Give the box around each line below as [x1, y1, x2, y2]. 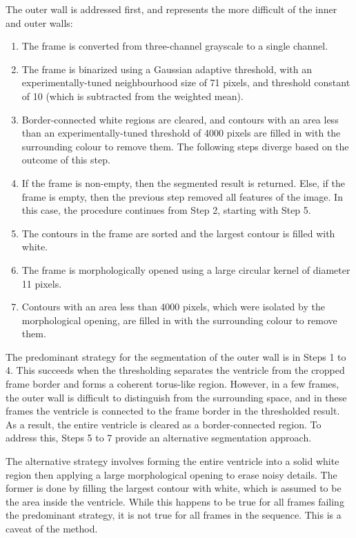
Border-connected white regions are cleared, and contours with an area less [21, 112, 339, 126]
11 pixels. [21, 276, 62, 290]
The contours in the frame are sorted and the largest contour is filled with [21, 226, 335, 240]
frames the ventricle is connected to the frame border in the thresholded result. [6, 403, 340, 418]
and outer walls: [6, 15, 73, 30]
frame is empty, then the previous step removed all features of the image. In [21, 189, 343, 203]
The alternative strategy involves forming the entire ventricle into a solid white [6, 454, 339, 468]
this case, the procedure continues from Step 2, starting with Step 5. [21, 203, 311, 217]
